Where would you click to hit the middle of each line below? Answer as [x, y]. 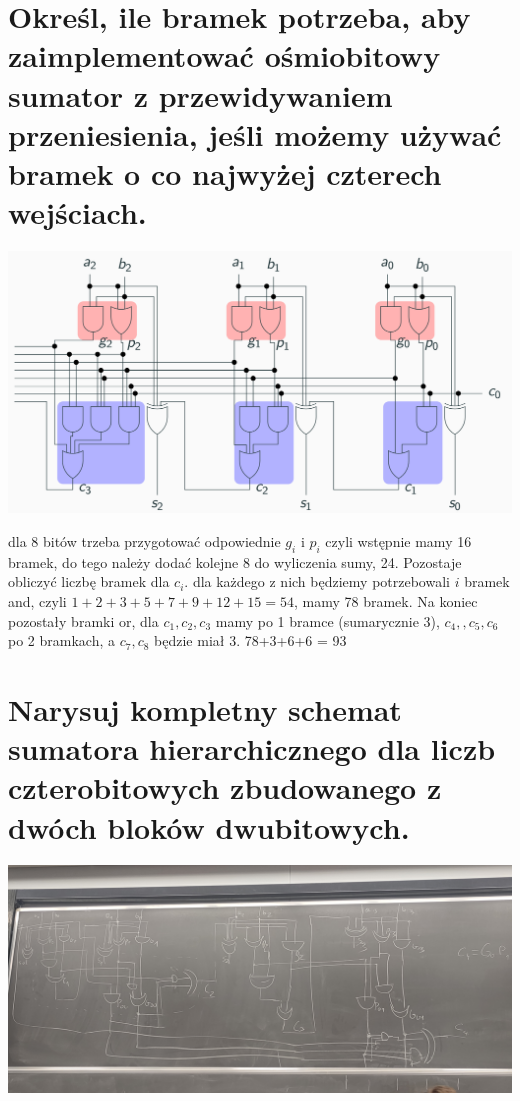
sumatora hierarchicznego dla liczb [252, 748]
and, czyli [37, 600]
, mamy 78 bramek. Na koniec [385, 600]
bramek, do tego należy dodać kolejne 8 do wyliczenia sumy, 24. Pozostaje [235, 561]
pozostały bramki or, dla [83, 620]
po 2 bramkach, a [61, 640]
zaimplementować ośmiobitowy [224, 55]
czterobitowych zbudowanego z [225, 787]
